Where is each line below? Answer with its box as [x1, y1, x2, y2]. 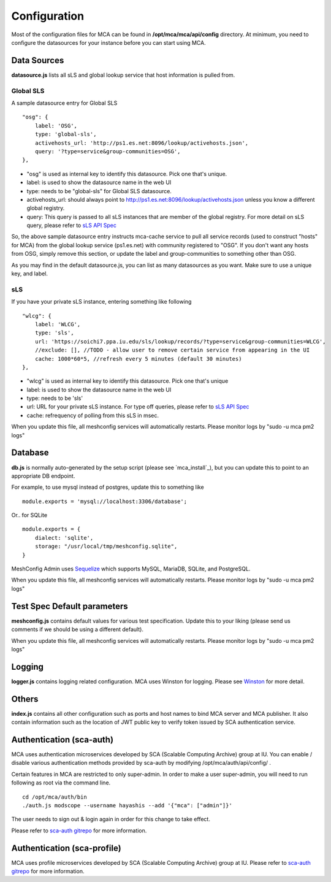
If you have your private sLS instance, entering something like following [11, 298, 192, 305]
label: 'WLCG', [34, 321, 81, 328]
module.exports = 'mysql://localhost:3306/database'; [22, 497, 187, 505]
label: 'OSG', [34, 122, 78, 129]
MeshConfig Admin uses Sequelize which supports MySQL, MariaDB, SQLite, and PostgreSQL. [11, 565, 251, 573]
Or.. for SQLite [11, 512, 48, 519]
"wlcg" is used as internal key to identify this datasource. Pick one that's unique [26, 377, 229, 385]
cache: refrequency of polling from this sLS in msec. [26, 412, 159, 419]
